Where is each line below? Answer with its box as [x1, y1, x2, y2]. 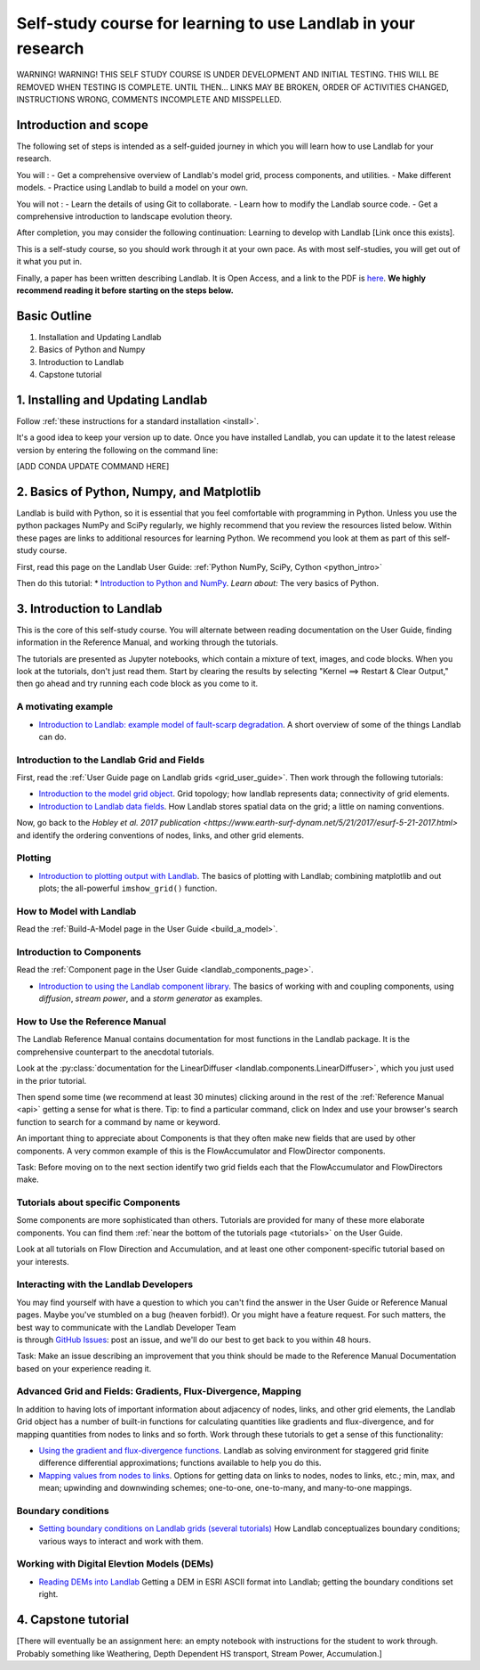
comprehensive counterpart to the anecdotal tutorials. [16, 1047, 215, 1057]
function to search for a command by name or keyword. [16, 1116, 221, 1127]
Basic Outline [16, 308, 92, 323]
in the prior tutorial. [16, 1075, 87, 1086]
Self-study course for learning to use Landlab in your [16, 13, 415, 33]
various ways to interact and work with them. [38, 1536, 204, 1546]
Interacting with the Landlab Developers [16, 1278, 194, 1291]
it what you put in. [16, 257, 83, 267]
